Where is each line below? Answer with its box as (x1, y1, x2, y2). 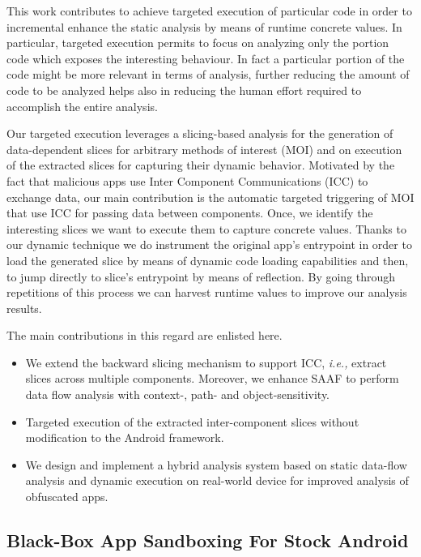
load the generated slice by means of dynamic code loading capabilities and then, (6, 251, 409, 268)
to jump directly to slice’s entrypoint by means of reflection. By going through (6, 268, 396, 285)
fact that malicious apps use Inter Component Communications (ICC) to (6, 172, 368, 189)
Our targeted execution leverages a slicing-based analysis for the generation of (6, 125, 393, 142)
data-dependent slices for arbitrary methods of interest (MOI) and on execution (6, 140, 402, 157)
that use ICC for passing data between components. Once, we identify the (6, 204, 373, 221)
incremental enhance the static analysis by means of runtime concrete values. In (6, 18, 402, 35)
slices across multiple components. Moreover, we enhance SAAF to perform (25, 370, 399, 387)
